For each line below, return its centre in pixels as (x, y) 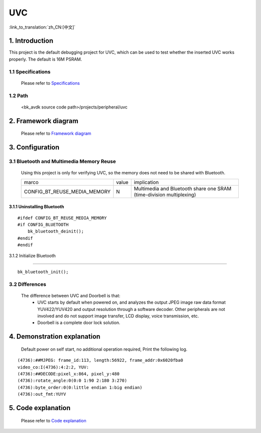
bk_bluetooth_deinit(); (56, 232)
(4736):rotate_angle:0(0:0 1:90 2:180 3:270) (72, 381)
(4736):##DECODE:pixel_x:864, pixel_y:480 (69, 374)
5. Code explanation (40, 408)
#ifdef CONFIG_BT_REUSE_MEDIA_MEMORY (62, 218)
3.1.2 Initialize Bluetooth (32, 256)
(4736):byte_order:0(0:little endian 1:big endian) (80, 387)
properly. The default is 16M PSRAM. (45, 59)
